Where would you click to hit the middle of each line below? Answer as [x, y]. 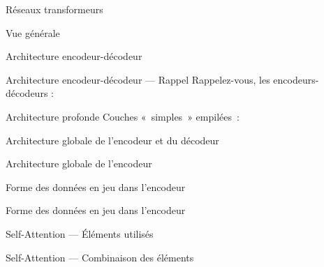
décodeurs [27, 93]
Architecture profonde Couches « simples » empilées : [123, 116]
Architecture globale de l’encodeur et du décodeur [112, 140]
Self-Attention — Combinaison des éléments [100, 257]
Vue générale [33, 32]
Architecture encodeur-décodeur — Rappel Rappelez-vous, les [138, 79]
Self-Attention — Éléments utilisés [80, 233]
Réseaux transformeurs [54, 9]
